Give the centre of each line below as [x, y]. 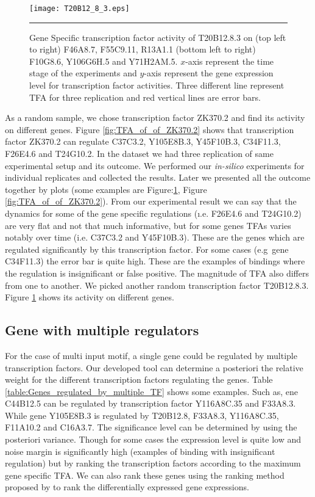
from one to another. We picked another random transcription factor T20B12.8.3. [157, 285]
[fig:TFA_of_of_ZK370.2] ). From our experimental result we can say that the [151, 201]
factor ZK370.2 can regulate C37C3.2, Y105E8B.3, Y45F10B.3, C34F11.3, [143, 141]
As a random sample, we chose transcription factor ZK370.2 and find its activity [155, 118]
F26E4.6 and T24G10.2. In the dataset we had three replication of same [139, 153]
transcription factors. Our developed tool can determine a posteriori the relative [154, 367]
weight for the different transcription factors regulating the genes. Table [139, 379]
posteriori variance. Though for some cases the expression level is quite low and [153, 439]
